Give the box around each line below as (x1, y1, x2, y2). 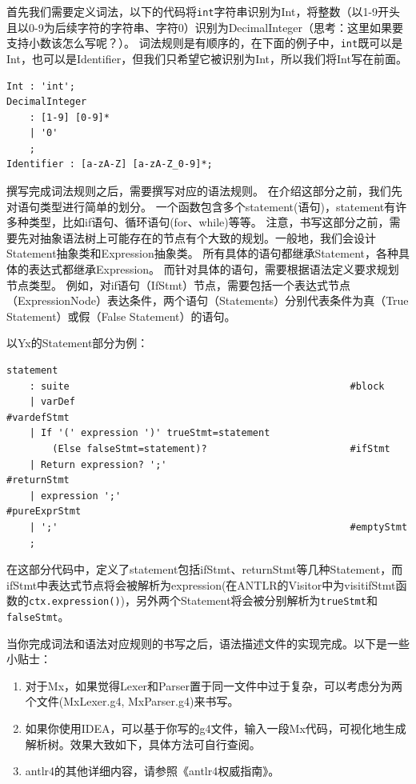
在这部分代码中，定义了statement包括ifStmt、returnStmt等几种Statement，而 (6, 561, 403, 578)
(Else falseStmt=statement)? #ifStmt (52, 442, 390, 454)
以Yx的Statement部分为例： (6, 334, 149, 351)
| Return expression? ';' (29, 458, 167, 470)
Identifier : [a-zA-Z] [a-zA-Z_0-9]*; (6, 158, 213, 170)
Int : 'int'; (6, 80, 75, 92)
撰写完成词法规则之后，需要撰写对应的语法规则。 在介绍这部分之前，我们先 (6, 182, 402, 199)
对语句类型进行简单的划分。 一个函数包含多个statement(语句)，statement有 (6, 198, 396, 214)
